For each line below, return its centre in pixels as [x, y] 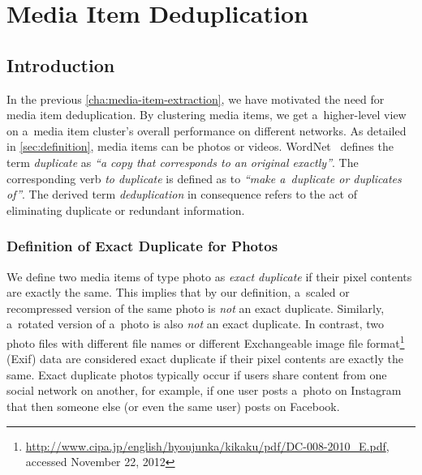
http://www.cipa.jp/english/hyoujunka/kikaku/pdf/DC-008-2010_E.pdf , [207, 445]
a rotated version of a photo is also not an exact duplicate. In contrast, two [195, 324]
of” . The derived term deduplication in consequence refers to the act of [182, 194]
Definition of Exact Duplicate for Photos [142, 246]
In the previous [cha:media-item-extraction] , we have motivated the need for [196, 98]
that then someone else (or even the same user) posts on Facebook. [173, 406]
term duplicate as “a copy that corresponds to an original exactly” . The [183, 162]
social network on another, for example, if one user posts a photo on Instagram [204, 390]
